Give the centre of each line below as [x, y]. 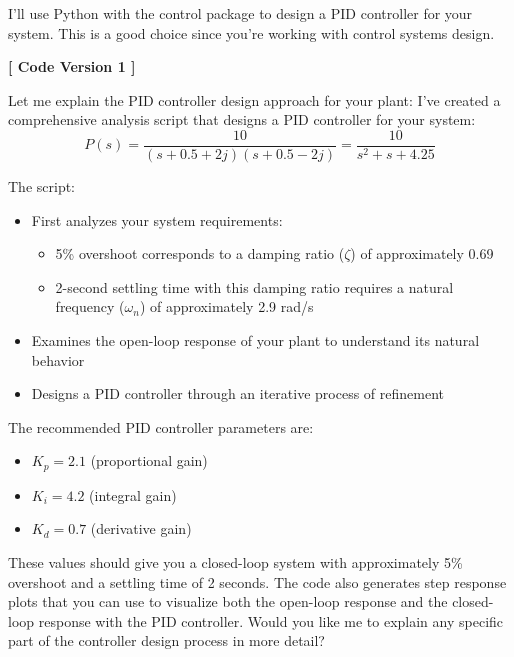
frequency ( [90, 306]
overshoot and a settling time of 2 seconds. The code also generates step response [257, 581]
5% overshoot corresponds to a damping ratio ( [200, 253]
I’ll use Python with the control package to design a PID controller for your [240, 13]
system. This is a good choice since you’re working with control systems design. [251, 32]
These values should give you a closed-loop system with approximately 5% [235, 562]
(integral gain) [133, 494]
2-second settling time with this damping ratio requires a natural [254, 286]
